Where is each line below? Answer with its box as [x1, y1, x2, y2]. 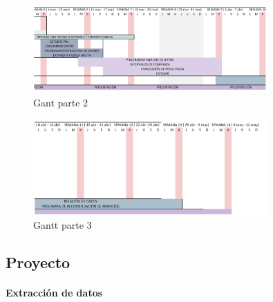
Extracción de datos [6, 285, 103, 299]
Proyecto [6, 251, 70, 272]
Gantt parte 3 [33, 217, 92, 232]
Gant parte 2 [33, 95, 88, 110]
